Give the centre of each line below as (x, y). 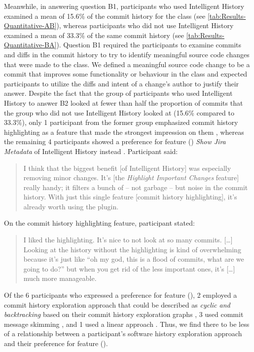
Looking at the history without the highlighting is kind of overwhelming (132, 249)
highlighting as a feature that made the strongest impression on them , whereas (124, 132)
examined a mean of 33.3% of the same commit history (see (94, 35)
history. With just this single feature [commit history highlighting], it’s (130, 197)
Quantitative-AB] (30, 25)
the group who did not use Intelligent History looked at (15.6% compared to (119, 112)
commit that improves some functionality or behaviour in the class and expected (126, 74)
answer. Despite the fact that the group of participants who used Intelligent (118, 93)
